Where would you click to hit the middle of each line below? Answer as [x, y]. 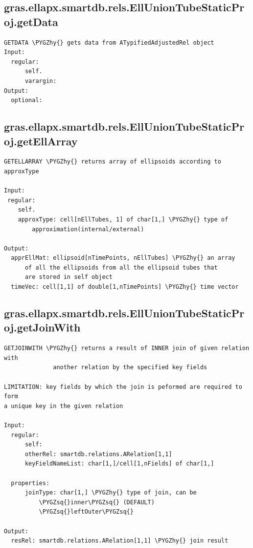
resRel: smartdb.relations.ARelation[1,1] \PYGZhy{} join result [120, 541]
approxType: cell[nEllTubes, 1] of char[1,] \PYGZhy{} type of [123, 219]
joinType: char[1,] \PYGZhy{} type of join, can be [111, 493]
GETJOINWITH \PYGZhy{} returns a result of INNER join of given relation [127, 348]
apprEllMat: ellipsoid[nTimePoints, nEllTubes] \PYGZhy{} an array [123, 258]
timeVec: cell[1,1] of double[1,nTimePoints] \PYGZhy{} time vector [125, 287]
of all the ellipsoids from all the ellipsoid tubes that [121, 267]
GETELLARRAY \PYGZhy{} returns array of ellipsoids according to [113, 162]
